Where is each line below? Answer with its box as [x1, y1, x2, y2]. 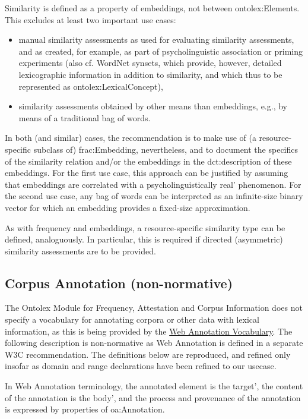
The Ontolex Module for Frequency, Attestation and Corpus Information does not [5, 301, 303, 314]
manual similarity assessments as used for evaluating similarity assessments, [18, 33, 294, 46]
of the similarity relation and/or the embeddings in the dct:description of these [5, 155, 292, 167]
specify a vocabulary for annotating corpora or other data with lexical [5, 313, 259, 326]
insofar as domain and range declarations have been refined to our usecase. [5, 360, 277, 372]
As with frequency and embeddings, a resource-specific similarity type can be [5, 221, 285, 234]
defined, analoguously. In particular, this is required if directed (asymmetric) [5, 233, 283, 245]
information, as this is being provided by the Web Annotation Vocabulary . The [5, 325, 293, 337]
